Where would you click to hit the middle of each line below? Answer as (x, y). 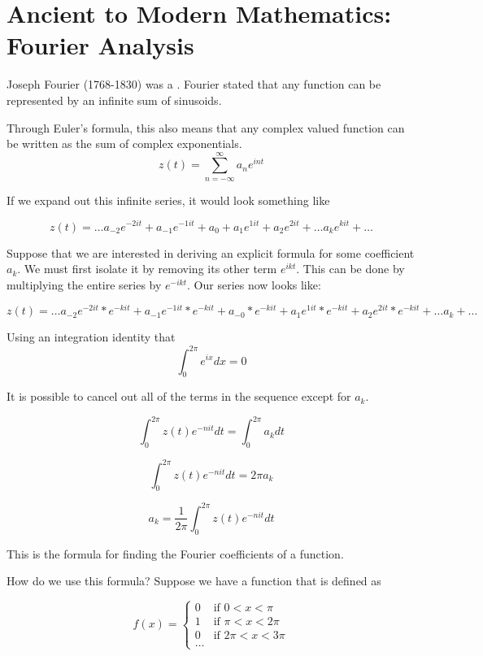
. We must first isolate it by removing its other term (147, 269)
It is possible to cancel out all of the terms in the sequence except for (179, 396)
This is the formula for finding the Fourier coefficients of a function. (175, 553)
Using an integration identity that (91, 337)
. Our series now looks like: (254, 284)
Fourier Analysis (100, 45)
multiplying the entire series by (84, 284)
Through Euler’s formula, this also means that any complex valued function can (206, 127)
